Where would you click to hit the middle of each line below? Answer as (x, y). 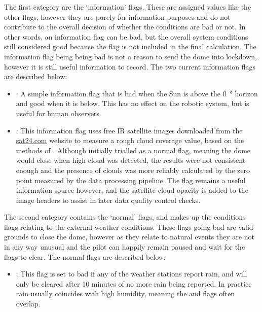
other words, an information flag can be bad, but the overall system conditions (126, 36)
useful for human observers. (59, 113)
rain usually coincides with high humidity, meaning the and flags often (125, 293)
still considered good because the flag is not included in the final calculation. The (130, 46)
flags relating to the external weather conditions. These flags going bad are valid (129, 227)
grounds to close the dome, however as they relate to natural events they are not (129, 237)
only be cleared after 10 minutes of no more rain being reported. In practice (134, 283)
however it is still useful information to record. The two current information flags (130, 66)
